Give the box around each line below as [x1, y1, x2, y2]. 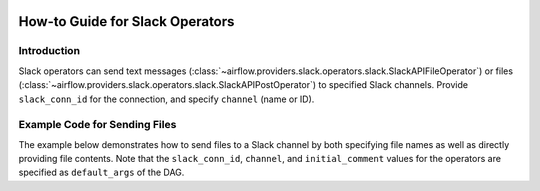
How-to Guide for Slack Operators [18, 13, 235, 30]
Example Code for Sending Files [18, 118, 177, 132]
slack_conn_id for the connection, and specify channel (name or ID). [18, 93, 315, 105]
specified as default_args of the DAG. [18, 166, 185, 179]
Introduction [18, 44, 80, 58]
